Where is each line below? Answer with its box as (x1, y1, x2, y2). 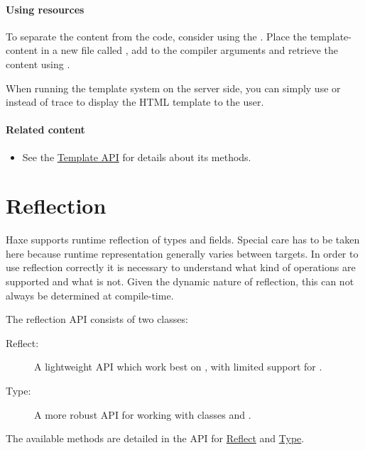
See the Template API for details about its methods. (22, 149, 251, 164)
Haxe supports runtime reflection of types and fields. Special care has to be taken (6, 232, 360, 247)
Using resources (6, 1, 85, 16)
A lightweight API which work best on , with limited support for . (34, 359, 322, 374)
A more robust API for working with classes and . (34, 407, 251, 422)
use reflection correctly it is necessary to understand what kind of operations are (6, 260, 356, 275)
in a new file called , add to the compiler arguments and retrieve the (40, 43, 339, 57)
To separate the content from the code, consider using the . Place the (6, 28, 307, 43)
